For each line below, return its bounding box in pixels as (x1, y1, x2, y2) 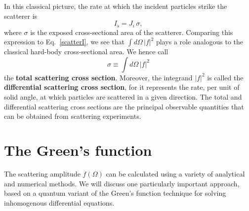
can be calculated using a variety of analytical (106, 168, 245, 178)
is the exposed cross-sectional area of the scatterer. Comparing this (30, 27, 233, 37)
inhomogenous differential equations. (4, 197, 115, 208)
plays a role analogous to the (156, 36, 244, 47)
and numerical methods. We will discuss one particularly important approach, (4, 178, 240, 188)
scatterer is (4, 10, 38, 21)
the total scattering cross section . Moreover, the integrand (4, 72, 193, 82)
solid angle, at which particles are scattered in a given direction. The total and (4, 92, 242, 102)
